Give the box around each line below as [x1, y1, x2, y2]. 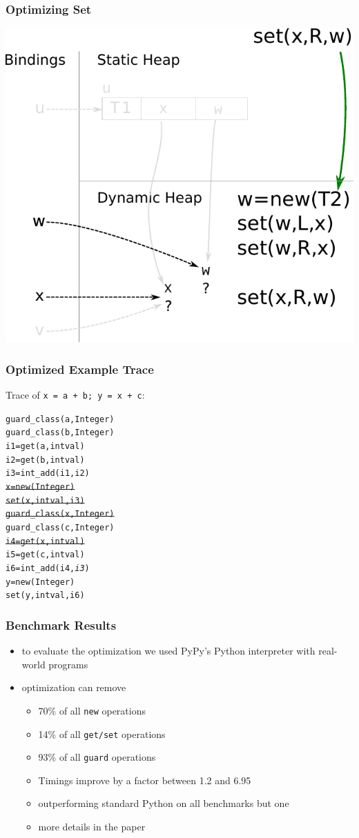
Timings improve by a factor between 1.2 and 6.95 [38, 772, 251, 787]
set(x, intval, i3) [6, 495, 85, 506]
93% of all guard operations [38, 750, 156, 764]
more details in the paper [38, 819, 146, 834]
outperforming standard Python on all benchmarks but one [38, 796, 289, 810]
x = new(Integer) [6, 481, 75, 492]
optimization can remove [21, 680, 126, 695]
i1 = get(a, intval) [6, 441, 85, 451]
